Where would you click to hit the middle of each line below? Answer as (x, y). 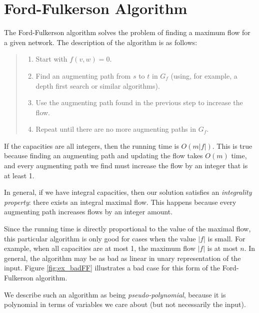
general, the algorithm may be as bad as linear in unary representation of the (122, 258)
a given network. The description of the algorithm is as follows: (101, 42)
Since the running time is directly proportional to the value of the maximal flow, (127, 229)
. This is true (232, 145)
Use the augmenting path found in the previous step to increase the (139, 102)
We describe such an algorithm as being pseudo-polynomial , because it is (115, 294)
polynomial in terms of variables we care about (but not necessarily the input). (125, 304)
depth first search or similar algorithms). (98, 85)
